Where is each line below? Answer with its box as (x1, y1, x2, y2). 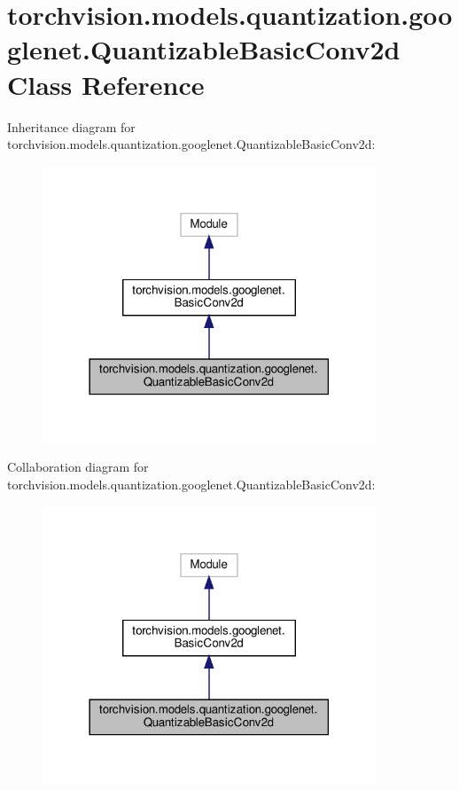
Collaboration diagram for (7, 458, 149, 476)
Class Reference (7, 66, 205, 102)
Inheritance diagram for (7, 117, 136, 136)
